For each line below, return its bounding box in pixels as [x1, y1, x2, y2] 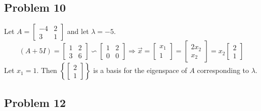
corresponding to [197, 65, 249, 76]
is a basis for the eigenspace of [93, 65, 187, 76]
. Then [36, 65, 57, 76]
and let [67, 26, 89, 36]
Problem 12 [4, 94, 66, 110]
